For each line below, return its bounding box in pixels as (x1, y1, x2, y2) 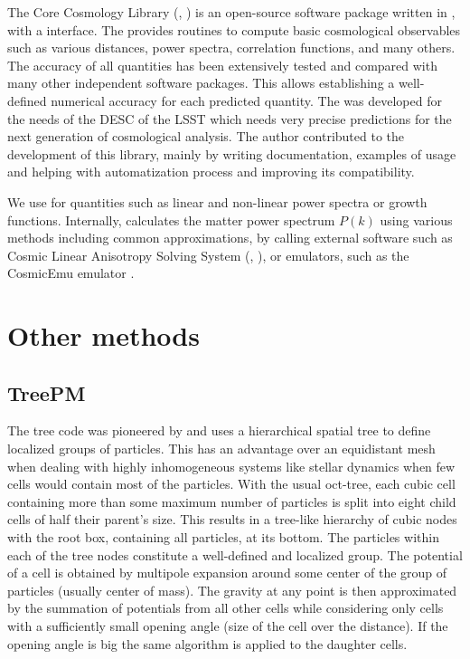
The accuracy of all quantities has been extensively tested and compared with (7, 55, 437, 74)
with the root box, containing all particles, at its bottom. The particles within (7, 528, 439, 547)
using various (380, 210, 453, 229)
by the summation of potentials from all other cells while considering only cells (7, 598, 444, 617)
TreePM (7, 378, 86, 406)
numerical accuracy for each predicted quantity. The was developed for (51, 91, 442, 110)
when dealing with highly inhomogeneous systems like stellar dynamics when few (7, 456, 456, 475)
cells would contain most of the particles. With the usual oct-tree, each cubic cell (7, 474, 456, 493)
